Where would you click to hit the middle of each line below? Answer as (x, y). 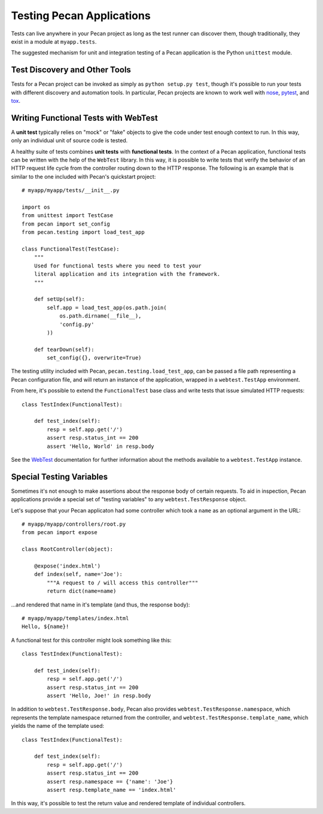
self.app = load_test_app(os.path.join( (107, 307)
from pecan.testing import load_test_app (83, 232)
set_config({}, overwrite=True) (94, 358)
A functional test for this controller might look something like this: (91, 640)
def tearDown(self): (64, 349)
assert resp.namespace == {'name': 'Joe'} (110, 781)
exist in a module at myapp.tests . (54, 41)
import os (36, 207)
